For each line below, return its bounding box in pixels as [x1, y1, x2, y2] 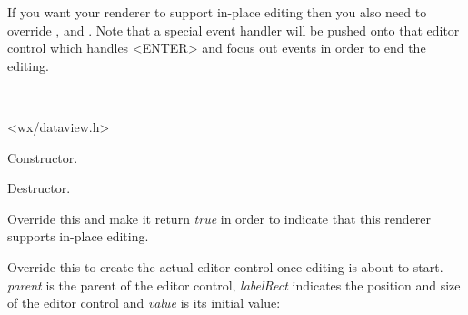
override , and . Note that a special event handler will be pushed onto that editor [7, 20, 460, 39]
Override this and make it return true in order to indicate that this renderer [7, 208, 432, 228]
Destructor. [7, 178, 71, 198]
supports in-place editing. [7, 227, 149, 246]
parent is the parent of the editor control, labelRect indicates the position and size [7, 275, 461, 294]
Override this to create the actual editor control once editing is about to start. [7, 257, 443, 276]
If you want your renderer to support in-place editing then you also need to [7, 3, 427, 21]
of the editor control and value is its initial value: [7, 293, 281, 312]
